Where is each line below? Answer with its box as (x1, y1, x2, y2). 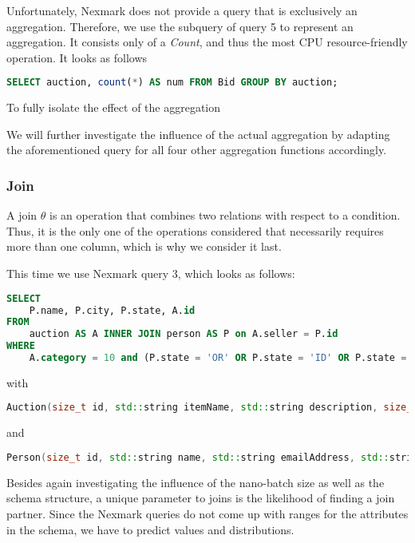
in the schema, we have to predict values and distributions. (6, 521, 294, 537)
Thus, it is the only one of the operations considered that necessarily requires (6, 222, 384, 239)
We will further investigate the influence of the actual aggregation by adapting (6, 125, 390, 142)
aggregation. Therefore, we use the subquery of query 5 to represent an (6, 18, 354, 34)
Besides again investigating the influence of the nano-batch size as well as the (6, 474, 385, 490)
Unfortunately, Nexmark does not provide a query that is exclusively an (6, 2, 358, 18)
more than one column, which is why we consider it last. (6, 238, 282, 255)
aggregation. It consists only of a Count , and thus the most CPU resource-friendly (6, 34, 408, 50)
